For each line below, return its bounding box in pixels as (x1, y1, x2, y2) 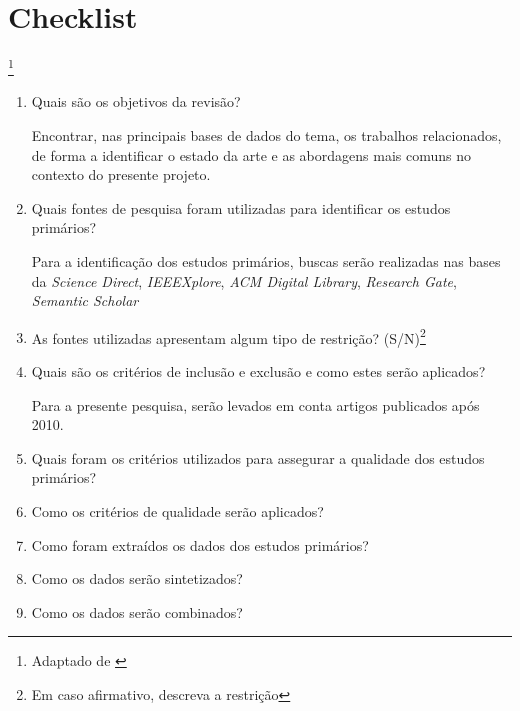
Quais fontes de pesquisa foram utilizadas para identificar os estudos (31, 197, 451, 218)
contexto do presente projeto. (31, 164, 211, 185)
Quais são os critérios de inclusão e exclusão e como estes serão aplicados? (31, 360, 486, 381)
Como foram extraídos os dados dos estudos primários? (31, 534, 369, 555)
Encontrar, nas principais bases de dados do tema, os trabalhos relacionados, (31, 124, 502, 145)
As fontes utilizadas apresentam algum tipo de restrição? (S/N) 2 (31, 324, 426, 348)
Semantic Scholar (31, 290, 139, 311)
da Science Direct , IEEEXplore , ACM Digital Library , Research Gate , (31, 270, 457, 291)
